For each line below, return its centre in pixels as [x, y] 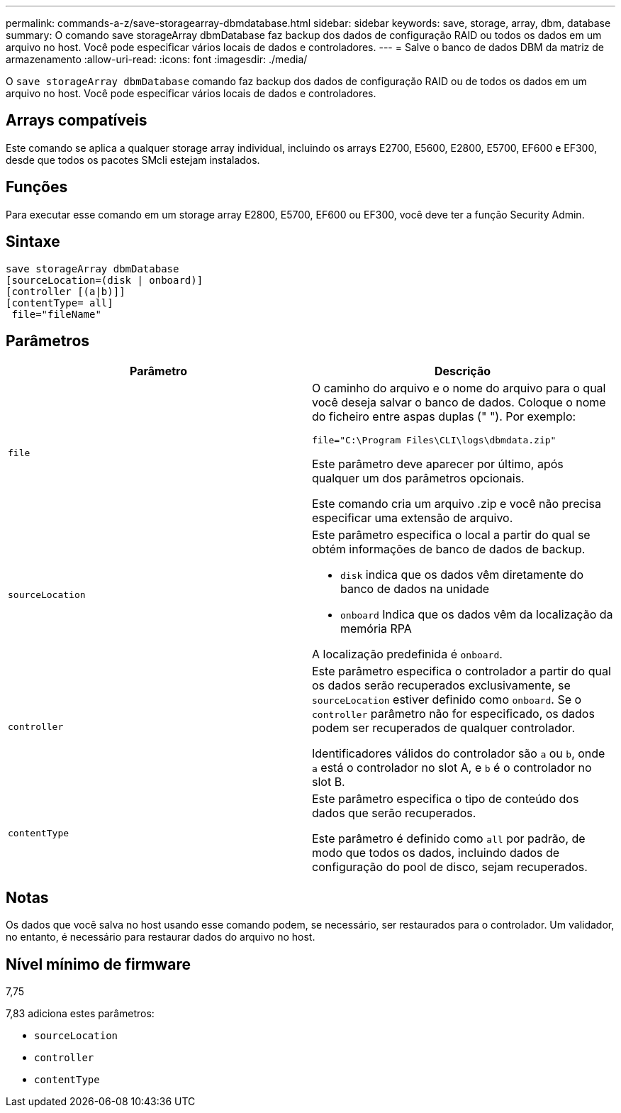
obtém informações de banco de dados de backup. [449, 549]
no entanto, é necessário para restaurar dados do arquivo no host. [161, 937]
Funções [37, 187]
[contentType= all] [60, 303]
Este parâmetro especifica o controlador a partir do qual [461, 671]
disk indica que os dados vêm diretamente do [462, 575]
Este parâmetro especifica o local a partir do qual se [451, 535]
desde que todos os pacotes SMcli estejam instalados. [133, 160]
